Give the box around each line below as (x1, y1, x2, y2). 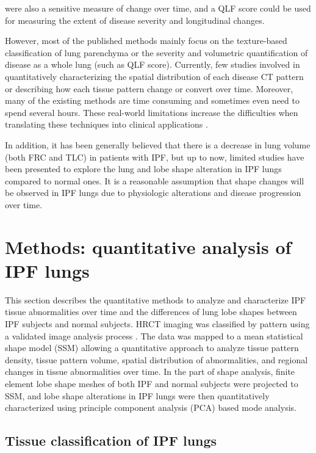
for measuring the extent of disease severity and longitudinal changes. (5, 13, 265, 26)
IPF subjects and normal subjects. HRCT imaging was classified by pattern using (5, 317, 310, 330)
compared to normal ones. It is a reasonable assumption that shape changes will (5, 174, 304, 187)
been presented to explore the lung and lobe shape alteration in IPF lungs (5, 162, 282, 175)
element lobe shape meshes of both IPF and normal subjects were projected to (5, 377, 298, 390)
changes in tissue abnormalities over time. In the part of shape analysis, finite (5, 365, 295, 378)
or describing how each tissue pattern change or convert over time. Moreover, (5, 82, 293, 95)
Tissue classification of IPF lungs (5, 431, 217, 450)
